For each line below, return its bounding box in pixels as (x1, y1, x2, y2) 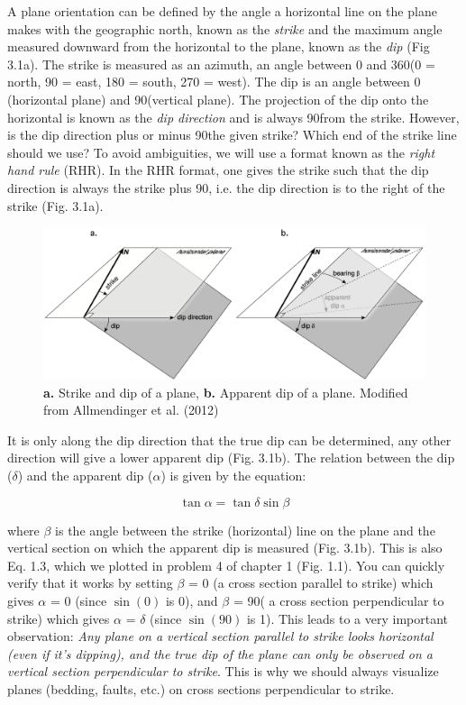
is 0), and (165, 591, 218, 609)
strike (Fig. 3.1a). (7, 196, 104, 215)
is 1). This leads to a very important (246, 609, 449, 627)
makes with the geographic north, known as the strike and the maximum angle (7, 19, 443, 38)
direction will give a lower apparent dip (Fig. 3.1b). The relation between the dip (7, 448, 455, 467)
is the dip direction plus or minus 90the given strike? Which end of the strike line (7, 125, 457, 144)
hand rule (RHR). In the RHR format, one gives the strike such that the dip (7, 160, 429, 179)
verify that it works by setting (7, 573, 173, 592)
